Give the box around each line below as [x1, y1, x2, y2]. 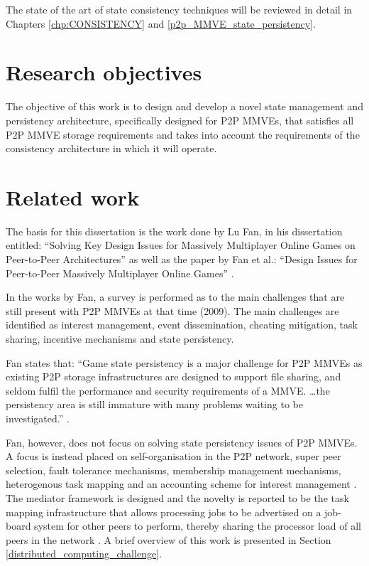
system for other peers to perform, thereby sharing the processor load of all [34, 518, 361, 533]
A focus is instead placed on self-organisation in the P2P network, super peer [6, 449, 341, 464]
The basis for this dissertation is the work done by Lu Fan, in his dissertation [6, 223, 343, 238]
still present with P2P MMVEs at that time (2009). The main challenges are [6, 303, 339, 318]
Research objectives [6, 58, 202, 87]
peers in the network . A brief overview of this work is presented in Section [6, 532, 331, 547]
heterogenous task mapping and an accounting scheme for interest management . [6, 476, 357, 491]
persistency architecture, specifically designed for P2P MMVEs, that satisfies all [6, 112, 354, 127]
